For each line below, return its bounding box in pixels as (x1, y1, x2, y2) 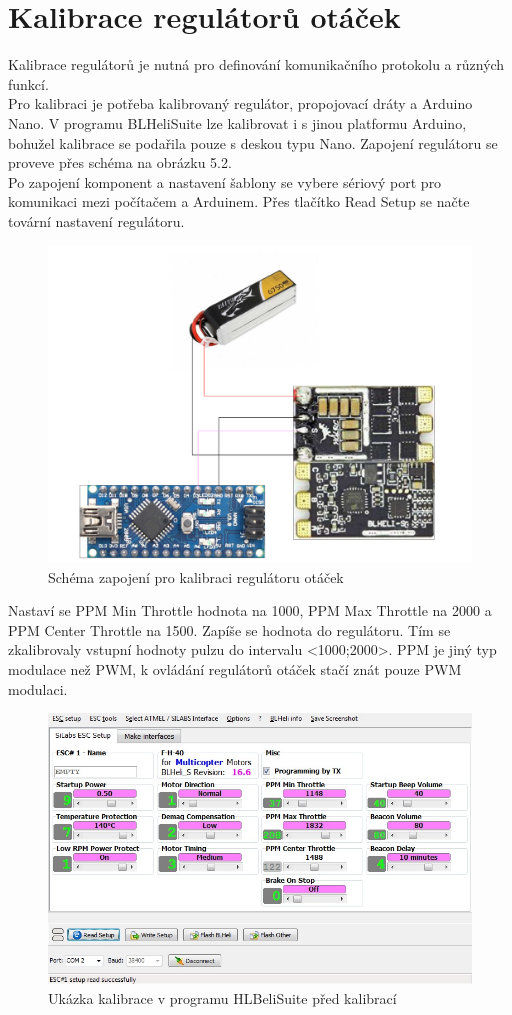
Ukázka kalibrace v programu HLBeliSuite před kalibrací (48, 987, 397, 1008)
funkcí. (8, 73, 49, 94)
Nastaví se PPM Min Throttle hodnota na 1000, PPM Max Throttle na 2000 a (8, 600, 492, 621)
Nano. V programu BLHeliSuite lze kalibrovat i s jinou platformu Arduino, (8, 112, 467, 133)
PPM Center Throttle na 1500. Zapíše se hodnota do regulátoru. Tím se (8, 619, 451, 640)
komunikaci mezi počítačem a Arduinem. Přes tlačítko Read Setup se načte (8, 191, 470, 212)
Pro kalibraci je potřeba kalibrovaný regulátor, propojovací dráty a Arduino (8, 93, 473, 114)
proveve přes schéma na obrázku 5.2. (8, 152, 232, 173)
